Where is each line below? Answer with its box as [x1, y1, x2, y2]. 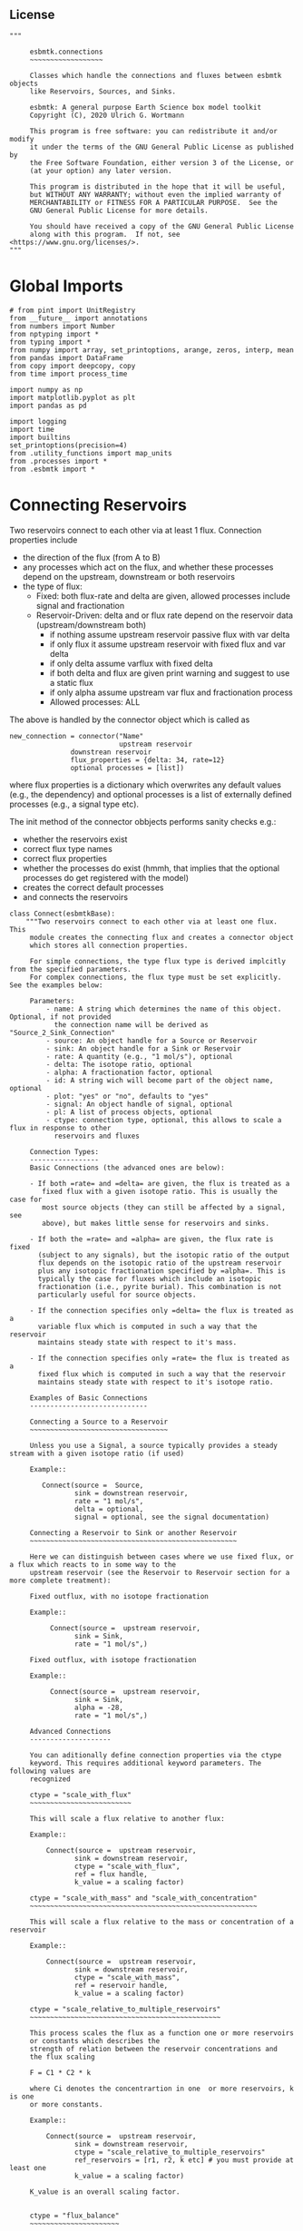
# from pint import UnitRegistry [9, 306, 136, 315]
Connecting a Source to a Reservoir [29, 1417, 169, 1426]
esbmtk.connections [29, 47, 103, 56]
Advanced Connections [29, 1727, 112, 1736]
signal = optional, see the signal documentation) [73, 1512, 270, 1522]
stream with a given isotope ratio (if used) [9, 1449, 184, 1458]
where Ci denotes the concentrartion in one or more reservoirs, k [29, 2084, 295, 2093]
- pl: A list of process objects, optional [45, 1107, 213, 1117]
